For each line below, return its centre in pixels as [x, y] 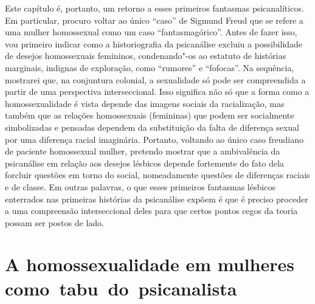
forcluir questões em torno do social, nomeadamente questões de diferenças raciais [157, 175]
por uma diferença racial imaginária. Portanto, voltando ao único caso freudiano [154, 139]
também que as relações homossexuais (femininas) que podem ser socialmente [150, 115]
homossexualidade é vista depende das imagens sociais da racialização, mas [145, 103]
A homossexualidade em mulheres [150, 264]
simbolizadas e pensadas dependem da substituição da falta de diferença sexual [152, 127]
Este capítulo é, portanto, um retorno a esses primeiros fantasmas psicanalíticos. [154, 8]
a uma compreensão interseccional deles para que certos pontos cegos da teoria [151, 211]
